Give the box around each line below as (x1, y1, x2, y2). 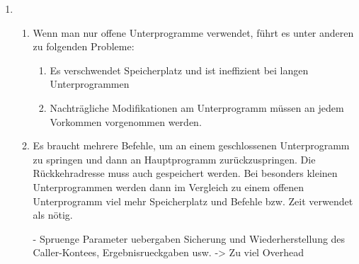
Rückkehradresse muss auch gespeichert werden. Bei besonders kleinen (33, 166, 338, 180)
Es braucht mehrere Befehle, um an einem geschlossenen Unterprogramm (33, 138, 350, 153)
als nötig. (33, 207, 73, 222)
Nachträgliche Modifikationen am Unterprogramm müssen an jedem (50, 100, 344, 115)
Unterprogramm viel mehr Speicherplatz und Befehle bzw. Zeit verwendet (33, 193, 353, 208)
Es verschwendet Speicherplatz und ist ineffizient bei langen (50, 62, 309, 77)
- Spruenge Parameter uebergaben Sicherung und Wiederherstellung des (33, 231, 346, 246)
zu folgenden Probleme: (33, 39, 135, 54)
